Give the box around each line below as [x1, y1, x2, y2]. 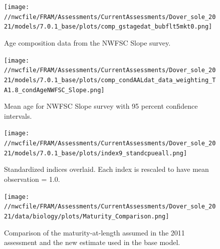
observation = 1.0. [4, 173, 60, 184]
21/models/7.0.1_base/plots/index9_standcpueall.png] [4, 149, 187, 157]
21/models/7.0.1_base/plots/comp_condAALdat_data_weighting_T [4, 76, 216, 84]
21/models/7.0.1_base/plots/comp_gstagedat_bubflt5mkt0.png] [4, 23, 212, 31]
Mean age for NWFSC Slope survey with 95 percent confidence [4, 101, 198, 111]
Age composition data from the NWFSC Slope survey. [4, 37, 171, 48]
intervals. [4, 110, 32, 121]
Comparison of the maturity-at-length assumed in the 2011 [4, 227, 185, 237]
